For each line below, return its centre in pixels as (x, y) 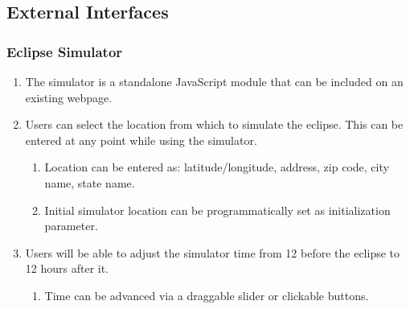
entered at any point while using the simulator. (141, 140)
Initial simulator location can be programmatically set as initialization (217, 210)
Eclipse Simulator (65, 51)
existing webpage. (69, 97)
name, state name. (90, 182)
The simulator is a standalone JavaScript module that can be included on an (214, 81)
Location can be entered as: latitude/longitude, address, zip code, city (217, 167)
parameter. (71, 226)
